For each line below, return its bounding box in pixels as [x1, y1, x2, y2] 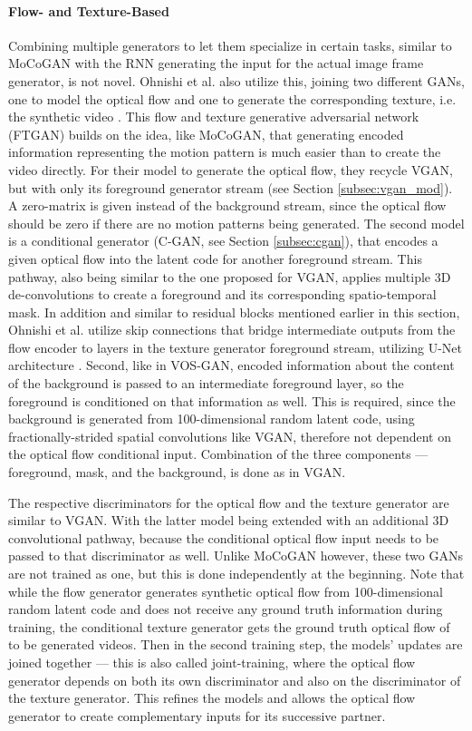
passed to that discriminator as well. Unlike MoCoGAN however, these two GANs [8, 546, 463, 565]
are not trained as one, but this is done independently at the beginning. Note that [8, 564, 465, 583]
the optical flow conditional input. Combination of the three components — [8, 444, 429, 463]
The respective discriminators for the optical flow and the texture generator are [8, 492, 449, 512]
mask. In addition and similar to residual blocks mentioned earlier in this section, [8, 302, 460, 321]
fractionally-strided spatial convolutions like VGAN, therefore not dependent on [8, 426, 451, 445]
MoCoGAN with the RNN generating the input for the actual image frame [8, 54, 424, 73]
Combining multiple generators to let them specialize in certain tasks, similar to [8, 35, 452, 54]
